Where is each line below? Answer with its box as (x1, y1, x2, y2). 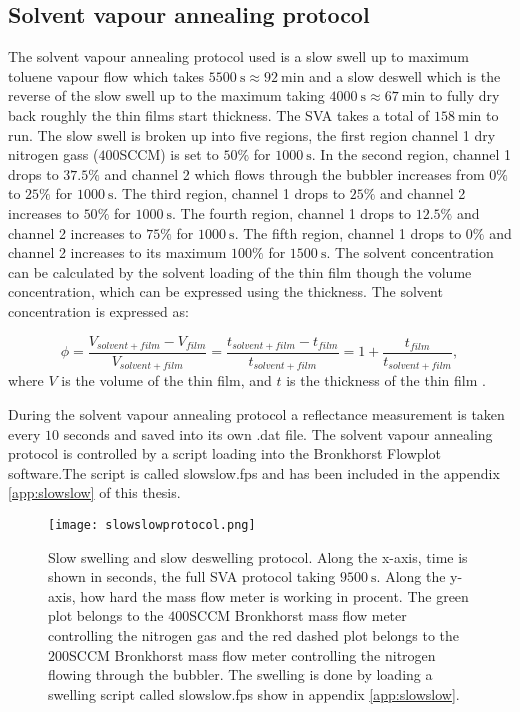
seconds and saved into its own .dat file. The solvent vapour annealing (63, 423, 493, 444)
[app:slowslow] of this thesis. (8, 482, 181, 503)
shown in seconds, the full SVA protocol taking (48, 566, 336, 587)
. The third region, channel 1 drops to (113, 183, 346, 204)
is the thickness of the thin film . (286, 370, 486, 391)
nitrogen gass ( (8, 144, 99, 165)
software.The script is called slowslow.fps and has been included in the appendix (8, 462, 500, 483)
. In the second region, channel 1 (311, 144, 512, 165)
